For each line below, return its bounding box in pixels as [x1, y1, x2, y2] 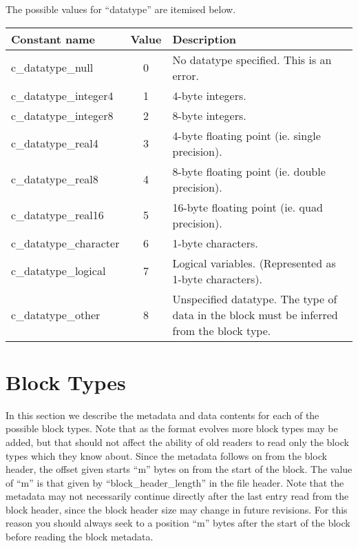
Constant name [11, 30, 96, 47]
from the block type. [172, 322, 271, 338]
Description [172, 30, 237, 47]
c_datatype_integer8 [11, 107, 114, 123]
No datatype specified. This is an [172, 51, 332, 68]
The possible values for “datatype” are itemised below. [6, 2, 236, 16]
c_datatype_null [11, 59, 94, 76]
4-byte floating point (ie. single [172, 127, 321, 143]
